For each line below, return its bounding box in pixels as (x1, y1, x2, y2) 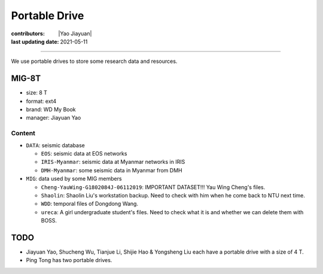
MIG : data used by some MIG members (26, 175, 122, 182)
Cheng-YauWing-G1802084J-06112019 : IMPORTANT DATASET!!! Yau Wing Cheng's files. (41, 183, 266, 191)
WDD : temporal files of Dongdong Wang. (41, 200, 139, 208)
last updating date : (11, 38, 59, 45)
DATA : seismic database (26, 141, 85, 149)
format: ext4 (26, 98, 57, 105)
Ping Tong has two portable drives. (26, 257, 112, 264)
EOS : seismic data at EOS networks (41, 150, 127, 157)
